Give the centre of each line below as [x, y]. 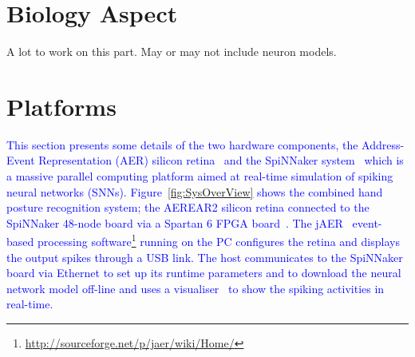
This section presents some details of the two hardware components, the [182, 144]
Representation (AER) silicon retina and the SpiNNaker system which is [221, 160]
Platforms [61, 106]
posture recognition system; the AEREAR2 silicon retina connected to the [188, 207]
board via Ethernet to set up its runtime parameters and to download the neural [204, 273]
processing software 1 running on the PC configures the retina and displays [218, 240]
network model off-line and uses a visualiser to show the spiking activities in [196, 288]
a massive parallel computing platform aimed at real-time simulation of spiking [200, 176]
